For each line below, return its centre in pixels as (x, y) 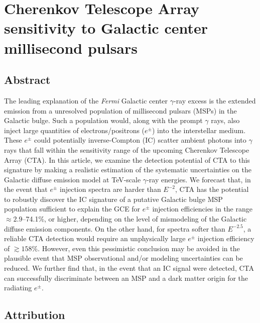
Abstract (27, 80)
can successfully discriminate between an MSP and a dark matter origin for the (126, 278)
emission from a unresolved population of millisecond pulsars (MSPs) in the (120, 110)
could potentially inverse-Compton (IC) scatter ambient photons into (140, 140)
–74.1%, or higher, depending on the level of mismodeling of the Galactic (135, 219)
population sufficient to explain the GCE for (72, 209)
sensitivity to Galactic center (106, 28)
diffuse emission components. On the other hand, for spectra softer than (115, 228)
